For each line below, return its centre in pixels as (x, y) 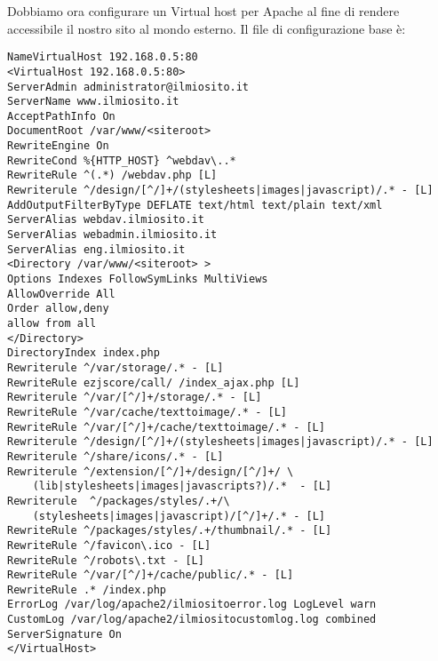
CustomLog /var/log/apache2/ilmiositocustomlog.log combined (192, 620)
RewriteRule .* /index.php (87, 589)
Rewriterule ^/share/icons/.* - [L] (115, 456)
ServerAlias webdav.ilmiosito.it (106, 220)
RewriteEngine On (58, 146)
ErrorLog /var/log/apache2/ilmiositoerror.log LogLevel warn (192, 605)
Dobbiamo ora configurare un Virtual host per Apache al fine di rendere (203, 11)
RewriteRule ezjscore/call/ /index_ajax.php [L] (154, 382)
